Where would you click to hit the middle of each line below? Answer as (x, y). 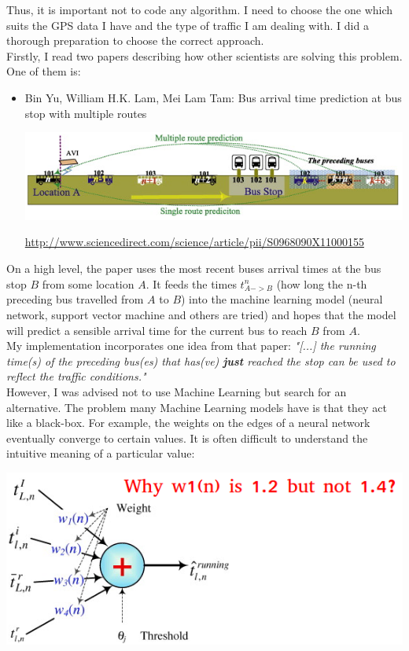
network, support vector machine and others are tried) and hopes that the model (201, 314)
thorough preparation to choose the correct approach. (135, 40)
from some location (88, 283)
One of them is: (44, 71)
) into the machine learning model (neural (282, 299)
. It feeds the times (191, 283)
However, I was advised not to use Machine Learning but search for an (177, 391)
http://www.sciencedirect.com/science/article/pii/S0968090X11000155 (194, 242)
